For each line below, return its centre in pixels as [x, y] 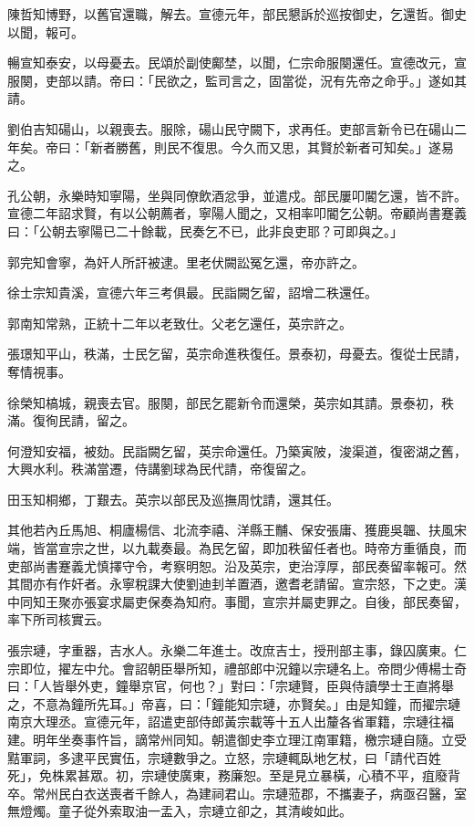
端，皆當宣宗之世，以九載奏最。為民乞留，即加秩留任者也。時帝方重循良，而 [237, 548]
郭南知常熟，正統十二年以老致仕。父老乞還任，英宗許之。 [180, 323]
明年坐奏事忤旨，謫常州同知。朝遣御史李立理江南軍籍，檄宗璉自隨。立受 [249, 739]
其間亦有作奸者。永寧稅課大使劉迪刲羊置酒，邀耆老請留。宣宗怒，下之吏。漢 [237, 584]
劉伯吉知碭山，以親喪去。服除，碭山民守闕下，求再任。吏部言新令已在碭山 [231, 128]
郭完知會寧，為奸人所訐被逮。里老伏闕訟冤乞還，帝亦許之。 [186, 261]
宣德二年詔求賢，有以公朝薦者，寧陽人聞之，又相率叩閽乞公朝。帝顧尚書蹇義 [237, 213]
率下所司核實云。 [58, 619]
